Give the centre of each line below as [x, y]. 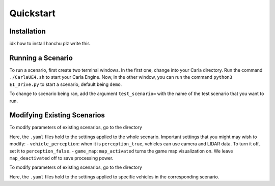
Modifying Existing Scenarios [57, 115]
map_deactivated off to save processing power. [61, 158]
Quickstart [33, 13]
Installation [28, 31]
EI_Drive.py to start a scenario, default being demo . [66, 84]
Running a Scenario [41, 58]
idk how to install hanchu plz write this [50, 44]
